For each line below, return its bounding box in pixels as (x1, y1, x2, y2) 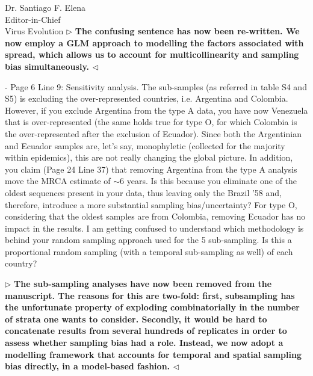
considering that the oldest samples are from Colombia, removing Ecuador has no (5, 210, 306, 223)
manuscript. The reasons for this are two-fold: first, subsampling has (5, 289, 295, 301)
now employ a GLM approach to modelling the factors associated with (5, 36, 304, 49)
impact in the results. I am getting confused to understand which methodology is (5, 221, 304, 234)
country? (5, 257, 37, 270)
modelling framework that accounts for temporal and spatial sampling (5, 348, 302, 360)
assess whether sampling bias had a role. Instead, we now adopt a (5, 336, 284, 349)
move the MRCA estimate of (5, 174, 111, 187)
